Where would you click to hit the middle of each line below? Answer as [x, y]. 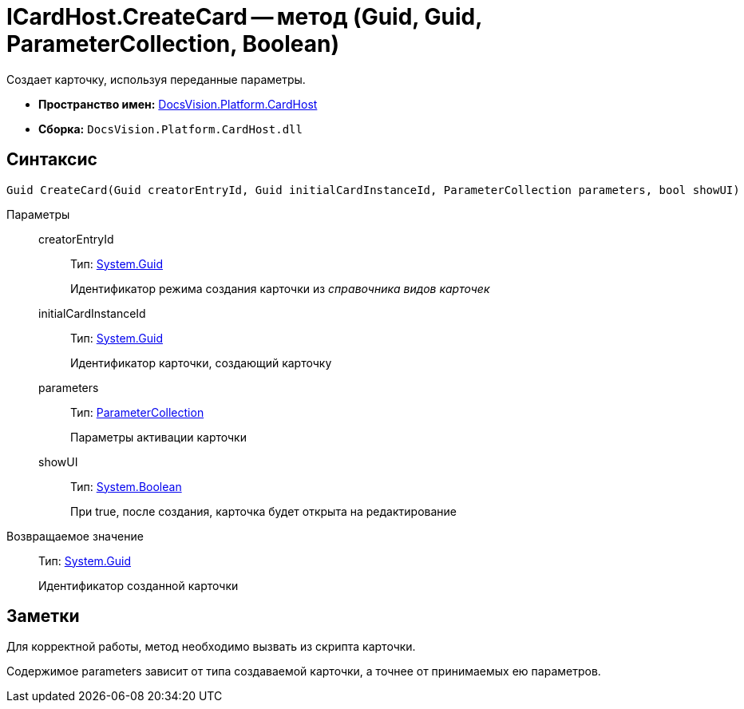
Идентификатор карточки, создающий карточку [201, 362]
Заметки [43, 616]
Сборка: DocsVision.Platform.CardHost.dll [170, 129]
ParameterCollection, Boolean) [173, 44]
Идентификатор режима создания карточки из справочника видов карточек [280, 288]
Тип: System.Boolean [126, 486]
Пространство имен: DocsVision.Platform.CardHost [178, 104]
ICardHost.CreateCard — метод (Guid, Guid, [244, 17]
